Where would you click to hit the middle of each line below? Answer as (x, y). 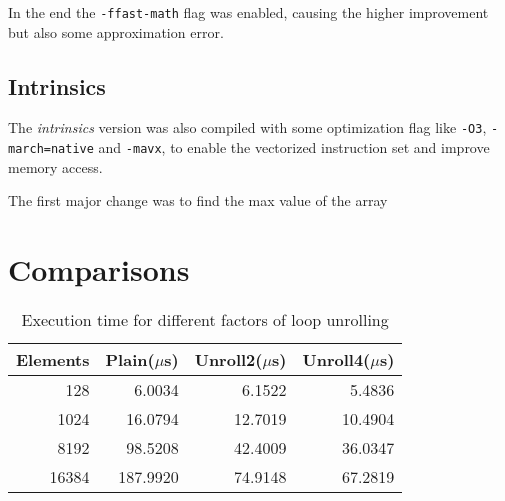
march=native (51, 149)
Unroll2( (228, 360)
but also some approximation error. (116, 31)
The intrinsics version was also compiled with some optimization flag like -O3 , (247, 127)
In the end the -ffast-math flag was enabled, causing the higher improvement (248, 12)
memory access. (55, 166)
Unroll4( (336, 360)
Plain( (130, 360)
